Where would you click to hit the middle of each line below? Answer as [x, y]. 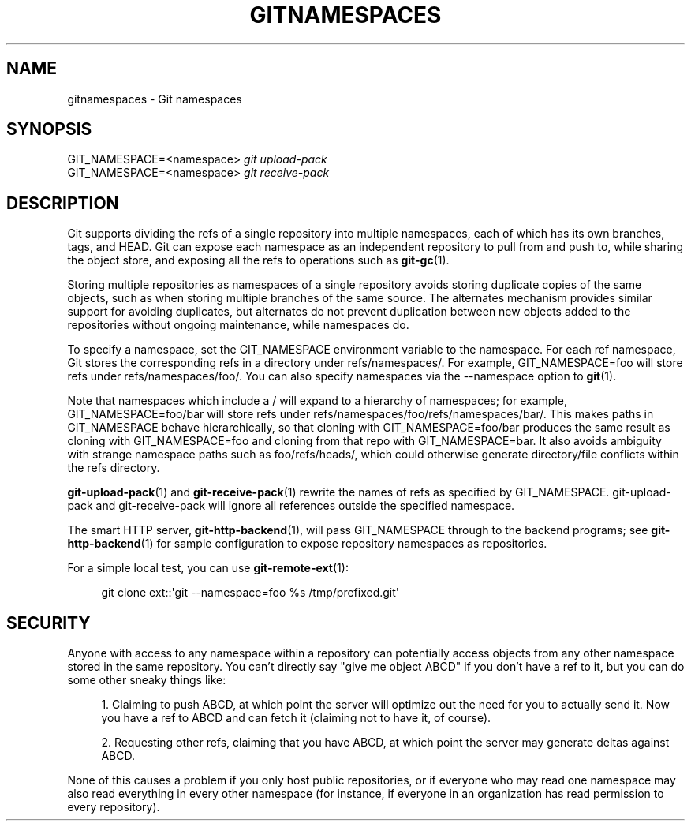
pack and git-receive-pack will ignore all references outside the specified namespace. [291, 506]
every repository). [114, 807]
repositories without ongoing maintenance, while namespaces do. [238, 325]
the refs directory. [114, 468]
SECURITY [49, 623]
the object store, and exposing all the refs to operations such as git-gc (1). [258, 260]
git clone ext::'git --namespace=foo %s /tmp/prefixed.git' [250, 593]
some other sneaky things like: [147, 680]
